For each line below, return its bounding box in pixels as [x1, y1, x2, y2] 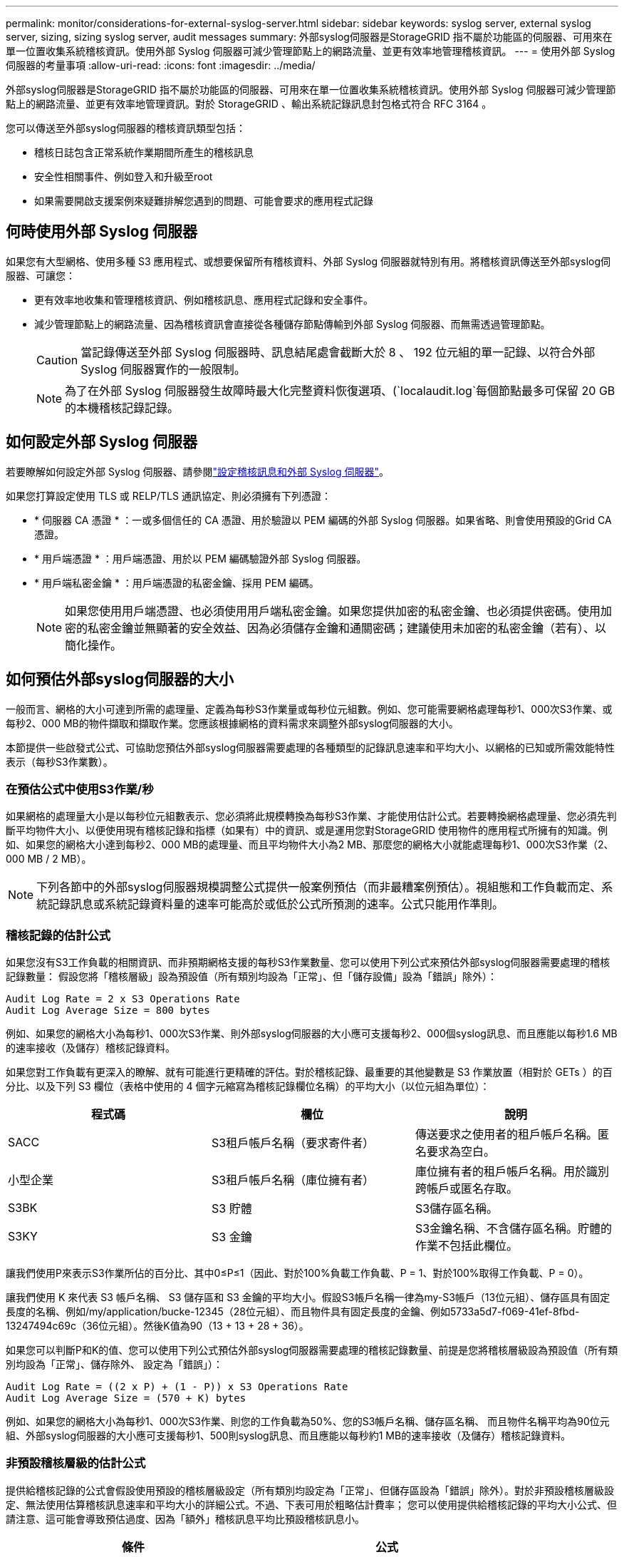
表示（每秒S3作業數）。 [6, 755, 113, 768]
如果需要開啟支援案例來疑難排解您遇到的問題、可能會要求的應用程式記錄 [34, 195, 373, 207]
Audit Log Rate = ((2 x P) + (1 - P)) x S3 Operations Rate [6, 1381, 348, 1393]
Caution [36, 352, 78, 367]
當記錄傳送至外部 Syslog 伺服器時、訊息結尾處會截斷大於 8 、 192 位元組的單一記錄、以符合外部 [80, 344, 596, 359]
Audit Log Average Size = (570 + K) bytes [6, 1392, 246, 1404]
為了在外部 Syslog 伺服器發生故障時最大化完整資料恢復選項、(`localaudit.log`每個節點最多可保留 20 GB [65, 383, 615, 398]
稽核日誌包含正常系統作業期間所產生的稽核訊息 [34, 146, 254, 158]
